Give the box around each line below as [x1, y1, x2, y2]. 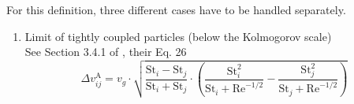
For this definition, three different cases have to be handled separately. [6, 2, 346, 17]
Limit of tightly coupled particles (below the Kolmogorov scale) [24, 28, 332, 44]
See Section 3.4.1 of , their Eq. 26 [24, 43, 187, 60]
